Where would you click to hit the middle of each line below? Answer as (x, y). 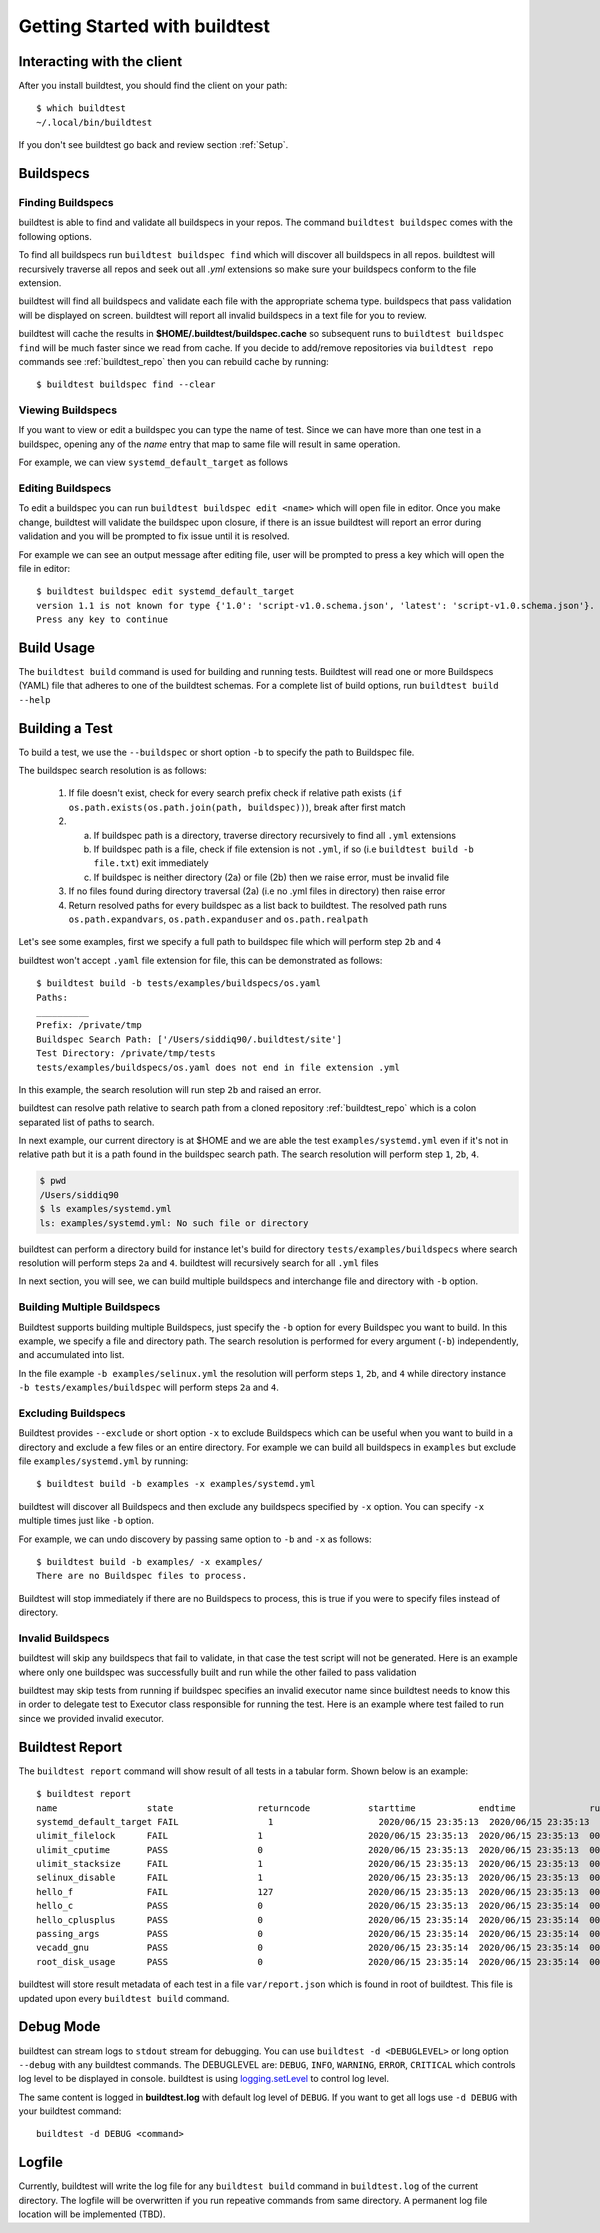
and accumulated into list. (71, 1355)
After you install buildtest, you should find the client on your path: (153, 86)
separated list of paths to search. (86, 1122)
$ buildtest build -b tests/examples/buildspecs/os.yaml (179, 983)
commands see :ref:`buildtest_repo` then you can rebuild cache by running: (173, 361)
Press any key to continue (102, 619)
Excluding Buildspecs (72, 1413)
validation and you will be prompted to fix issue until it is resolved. (154, 536)
